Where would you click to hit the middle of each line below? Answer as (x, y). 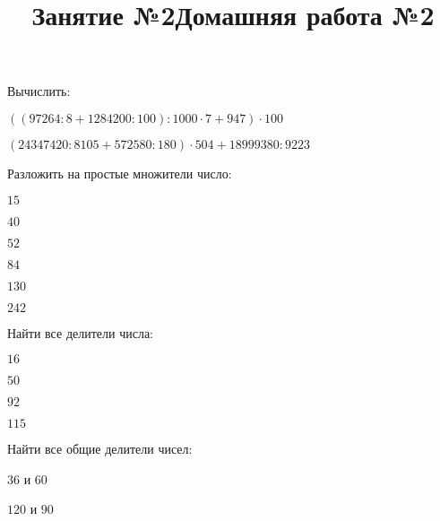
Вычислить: (39, 91)
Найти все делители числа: (81, 332)
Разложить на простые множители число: (120, 173)
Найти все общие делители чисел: (100, 449)
